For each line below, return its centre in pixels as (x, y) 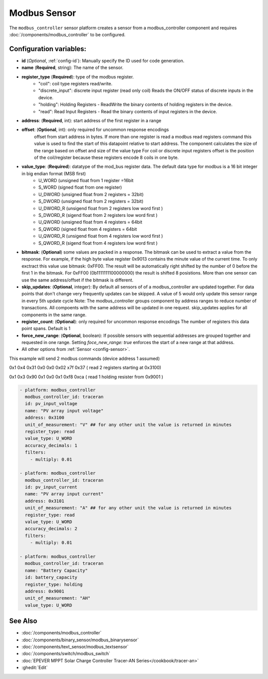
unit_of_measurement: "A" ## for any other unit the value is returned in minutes (128, 508)
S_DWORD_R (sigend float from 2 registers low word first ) (98, 215)
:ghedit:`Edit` (35, 668)
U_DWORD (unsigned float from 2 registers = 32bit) (91, 194)
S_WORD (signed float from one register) (80, 187)
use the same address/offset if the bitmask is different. (77, 280)
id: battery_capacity (51, 577)
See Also (23, 621)
